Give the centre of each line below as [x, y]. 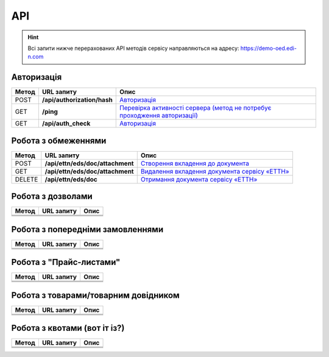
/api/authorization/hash [77, 100]
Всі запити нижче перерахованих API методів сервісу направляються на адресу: [133, 48]
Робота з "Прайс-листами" [66, 262]
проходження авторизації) [159, 116]
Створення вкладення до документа [195, 163]
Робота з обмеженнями [59, 140]
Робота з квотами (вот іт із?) [68, 328]
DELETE [27, 179]
